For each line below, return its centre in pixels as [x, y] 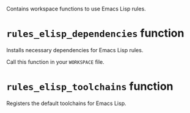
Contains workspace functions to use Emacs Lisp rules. [76, 9]
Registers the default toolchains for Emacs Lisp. [66, 103]
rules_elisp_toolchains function [90, 87]
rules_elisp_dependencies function [95, 33]
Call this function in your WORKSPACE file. [56, 62]
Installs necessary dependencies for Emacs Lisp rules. [75, 50]
